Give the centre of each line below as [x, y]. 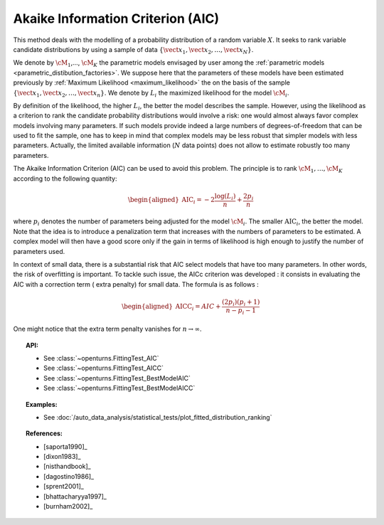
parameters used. [39, 251]
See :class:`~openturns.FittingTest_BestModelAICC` [119, 388]
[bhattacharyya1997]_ [75, 496]
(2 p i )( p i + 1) [241, 302]
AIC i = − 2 [198, 201]
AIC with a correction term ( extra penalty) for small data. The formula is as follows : [136, 284]
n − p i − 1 [241, 311]
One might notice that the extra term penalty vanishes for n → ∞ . [107, 329]
